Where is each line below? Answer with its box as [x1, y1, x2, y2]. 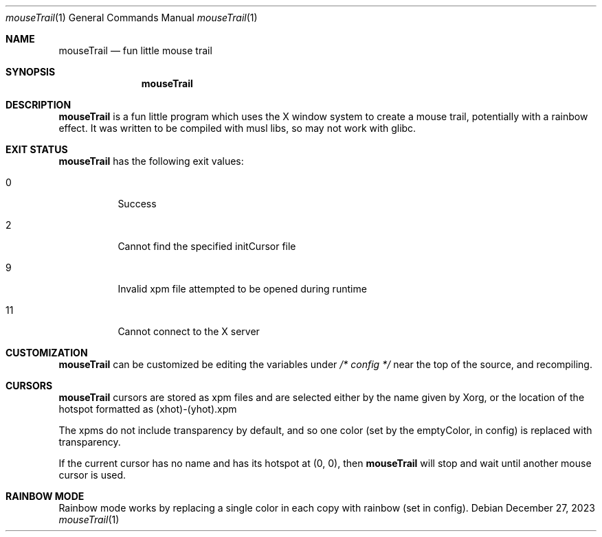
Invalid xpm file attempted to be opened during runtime [118, 283, 367, 295]
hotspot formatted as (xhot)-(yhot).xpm [58, 403, 237, 415]
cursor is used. [58, 469, 126, 481]
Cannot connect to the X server [118, 325, 260, 337]
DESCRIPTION [5, 99, 71, 111]
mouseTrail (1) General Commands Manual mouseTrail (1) [5, 12, 258, 23]
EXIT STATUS [5, 144, 68, 155]
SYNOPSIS [5, 66, 56, 78]
